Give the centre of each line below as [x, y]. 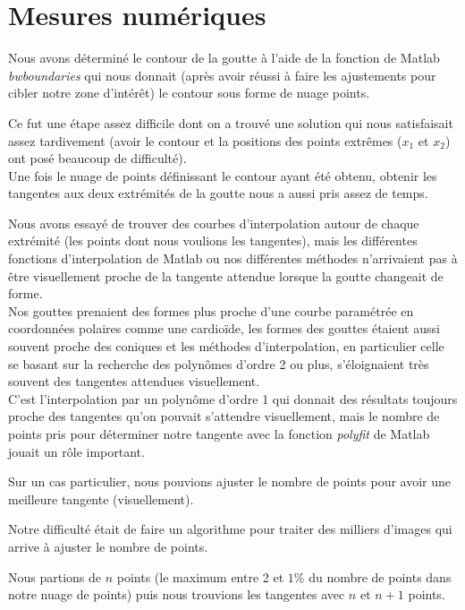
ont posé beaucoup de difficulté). [97, 158]
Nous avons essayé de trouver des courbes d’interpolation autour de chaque [214, 223]
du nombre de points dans [380, 576]
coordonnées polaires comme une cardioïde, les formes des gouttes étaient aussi [224, 328]
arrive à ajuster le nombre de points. [108, 546]
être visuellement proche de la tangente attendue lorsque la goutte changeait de [226, 275]
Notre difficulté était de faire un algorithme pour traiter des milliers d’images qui [230, 529]
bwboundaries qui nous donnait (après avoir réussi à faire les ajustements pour [222, 75]
